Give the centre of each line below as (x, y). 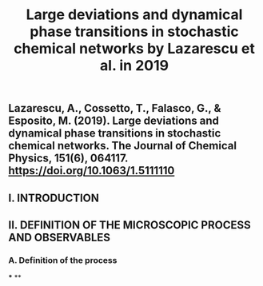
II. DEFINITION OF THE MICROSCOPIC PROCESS (130, 225)
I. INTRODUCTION (54, 198)
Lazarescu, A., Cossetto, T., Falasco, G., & (115, 108)
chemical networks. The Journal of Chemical (123, 146)
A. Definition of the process (63, 260)
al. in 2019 (134, 66)
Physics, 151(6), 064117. (68, 159)
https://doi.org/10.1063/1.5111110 (92, 171)
